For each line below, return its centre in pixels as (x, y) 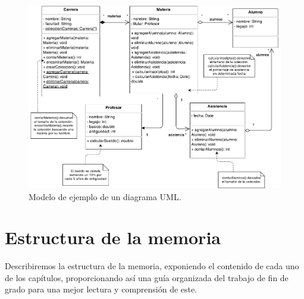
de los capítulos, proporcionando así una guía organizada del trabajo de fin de (147, 277)
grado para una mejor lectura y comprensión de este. (101, 289)
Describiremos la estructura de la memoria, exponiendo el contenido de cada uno (152, 266)
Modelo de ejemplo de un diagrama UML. (105, 196)
